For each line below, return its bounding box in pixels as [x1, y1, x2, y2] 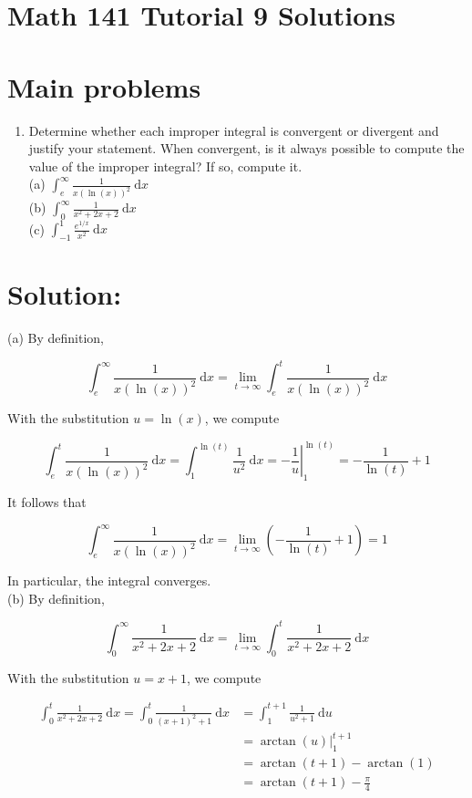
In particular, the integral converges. [7, 571, 211, 590]
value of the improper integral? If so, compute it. [28, 156, 303, 175]
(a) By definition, [7, 328, 104, 347]
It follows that [7, 492, 87, 512]
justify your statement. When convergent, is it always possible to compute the [28, 139, 465, 158]
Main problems [7, 67, 201, 105]
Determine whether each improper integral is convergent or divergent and [28, 120, 439, 140]
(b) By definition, [7, 588, 105, 607]
